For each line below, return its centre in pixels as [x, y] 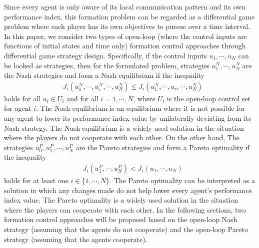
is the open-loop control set [208, 98]
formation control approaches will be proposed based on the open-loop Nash [121, 219]
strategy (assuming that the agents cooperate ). [76, 239]
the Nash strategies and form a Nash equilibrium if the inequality [104, 75]
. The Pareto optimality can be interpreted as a [182, 180]
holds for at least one [36, 180]
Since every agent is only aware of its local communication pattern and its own [125, 6]
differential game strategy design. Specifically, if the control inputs [105, 55]
